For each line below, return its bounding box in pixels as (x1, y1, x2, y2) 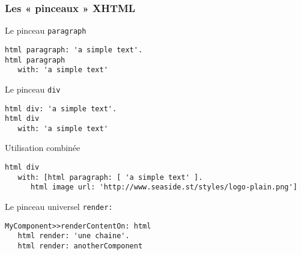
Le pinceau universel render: (5, 200, 113, 213)
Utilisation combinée (5, 141, 81, 154)
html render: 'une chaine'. (17, 232, 130, 241)
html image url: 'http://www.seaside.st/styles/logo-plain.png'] (30, 183, 297, 192)
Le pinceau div (5, 82, 61, 95)
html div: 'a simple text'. (5, 104, 117, 113)
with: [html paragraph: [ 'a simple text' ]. (17, 173, 203, 182)
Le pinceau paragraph (5, 24, 87, 37)
